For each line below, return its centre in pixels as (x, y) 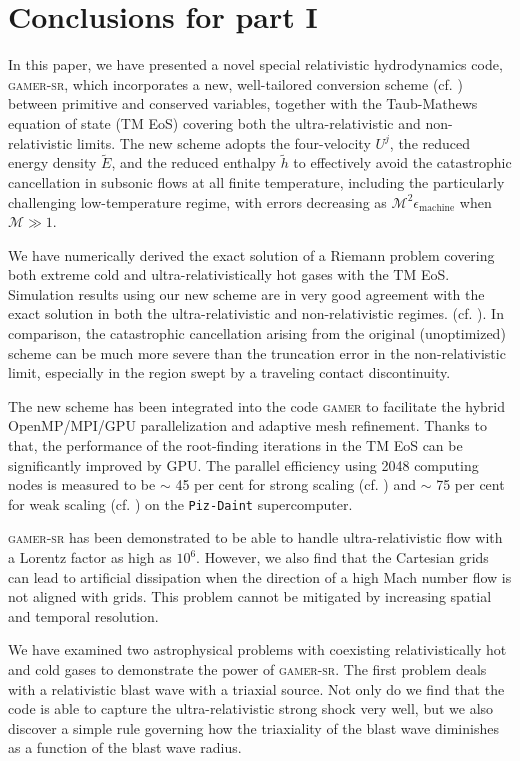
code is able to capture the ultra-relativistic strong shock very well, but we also (251, 708)
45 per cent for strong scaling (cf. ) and (296, 484)
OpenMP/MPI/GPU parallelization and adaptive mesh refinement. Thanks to (247, 425)
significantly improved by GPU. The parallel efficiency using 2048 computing (243, 464)
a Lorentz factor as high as (90, 557)
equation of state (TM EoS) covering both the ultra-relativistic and (214, 122)
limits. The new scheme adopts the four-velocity (223, 142)
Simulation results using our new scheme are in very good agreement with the (246, 293)
